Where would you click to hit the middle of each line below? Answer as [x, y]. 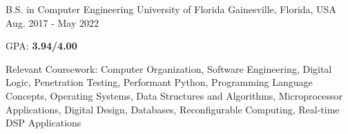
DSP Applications [43, 123]
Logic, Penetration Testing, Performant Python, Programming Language [159, 82]
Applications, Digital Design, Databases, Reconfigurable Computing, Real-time [173, 109]
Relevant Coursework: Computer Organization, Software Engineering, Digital [169, 68]
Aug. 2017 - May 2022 [52, 22]
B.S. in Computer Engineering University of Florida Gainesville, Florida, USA [171, 9]
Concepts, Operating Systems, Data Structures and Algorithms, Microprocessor [174, 95]
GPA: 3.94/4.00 [41, 46]
